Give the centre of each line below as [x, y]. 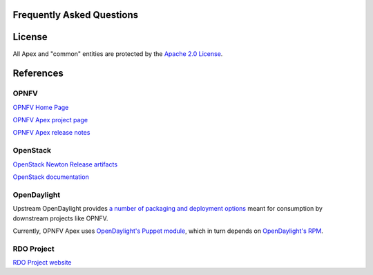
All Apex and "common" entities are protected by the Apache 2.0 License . [118, 54]
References [38, 74]
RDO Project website [42, 263]
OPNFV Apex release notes [51, 133]
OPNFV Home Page [41, 107]
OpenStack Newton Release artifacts [65, 164]
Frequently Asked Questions [76, 15]
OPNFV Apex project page [50, 120]
